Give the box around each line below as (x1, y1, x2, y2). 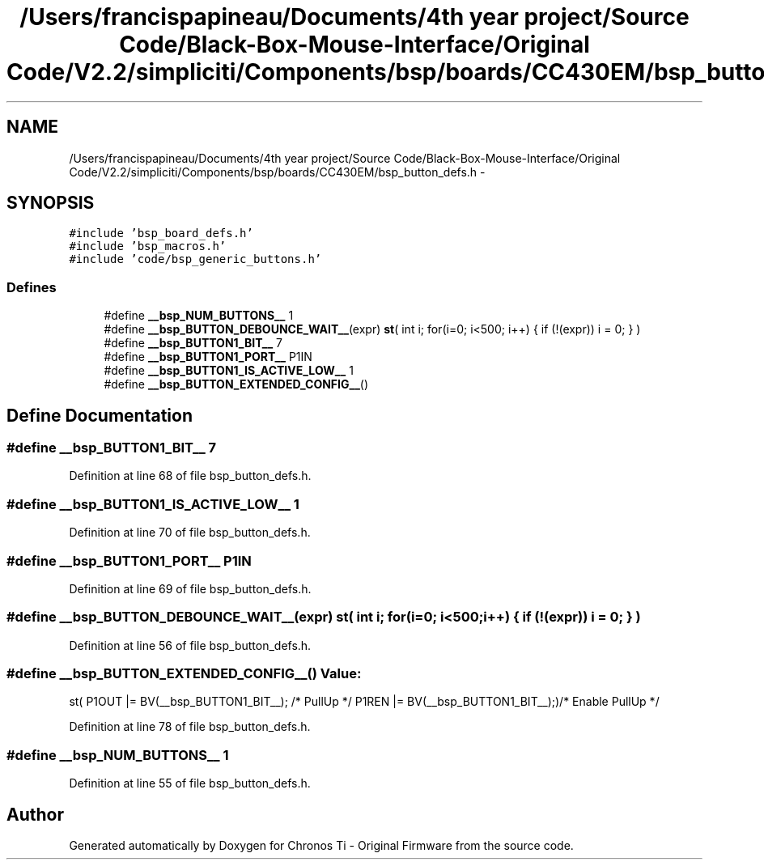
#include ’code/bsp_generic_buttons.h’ (69, 253, 322, 266)
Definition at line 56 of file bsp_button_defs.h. (69, 638, 312, 652)
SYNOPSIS (6, 193, 95, 214)
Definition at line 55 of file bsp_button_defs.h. (69, 776, 311, 791)
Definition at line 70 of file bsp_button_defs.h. (69, 525, 311, 540)
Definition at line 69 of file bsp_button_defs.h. (69, 581, 312, 596)
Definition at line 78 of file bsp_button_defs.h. (69, 720, 311, 734)
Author (6, 804, 64, 825)
